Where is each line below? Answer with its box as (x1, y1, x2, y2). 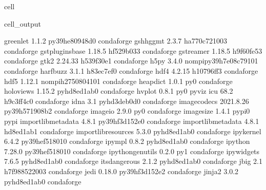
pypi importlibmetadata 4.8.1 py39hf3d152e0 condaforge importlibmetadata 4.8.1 (4, 115, 259, 126)
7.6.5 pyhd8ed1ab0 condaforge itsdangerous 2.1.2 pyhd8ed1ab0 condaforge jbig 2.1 (4, 156, 262, 166)
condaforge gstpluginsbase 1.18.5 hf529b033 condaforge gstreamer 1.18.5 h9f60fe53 (4, 45, 262, 56)
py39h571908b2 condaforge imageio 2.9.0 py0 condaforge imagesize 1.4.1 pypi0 (4, 105, 250, 116)
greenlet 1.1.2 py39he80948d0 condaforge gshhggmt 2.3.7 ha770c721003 (4, 35, 227, 46)
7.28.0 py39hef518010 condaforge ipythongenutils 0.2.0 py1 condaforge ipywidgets (4, 145, 260, 156)
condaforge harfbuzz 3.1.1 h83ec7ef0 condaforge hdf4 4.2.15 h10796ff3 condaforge (4, 65, 258, 76)
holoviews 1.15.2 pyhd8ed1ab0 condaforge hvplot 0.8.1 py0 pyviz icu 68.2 (4, 86, 233, 96)
